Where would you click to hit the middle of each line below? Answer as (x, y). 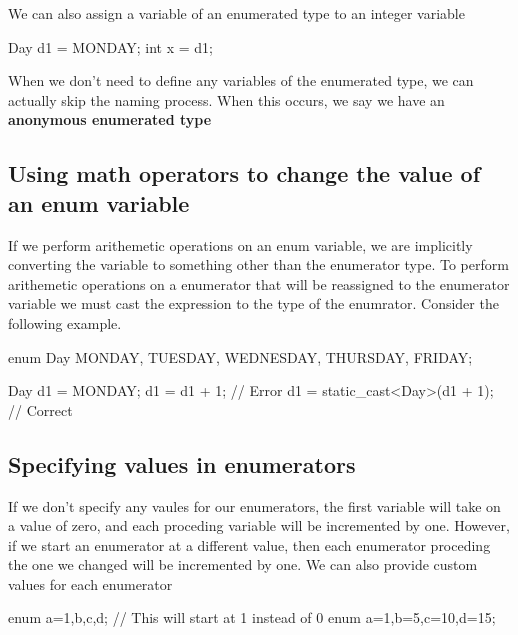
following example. (65, 322)
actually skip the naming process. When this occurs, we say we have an (226, 99)
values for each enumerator (90, 583)
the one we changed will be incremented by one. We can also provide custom (243, 564)
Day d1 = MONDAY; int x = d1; (110, 46)
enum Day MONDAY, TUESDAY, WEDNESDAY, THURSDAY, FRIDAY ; (240, 356)
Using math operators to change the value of (244, 173)
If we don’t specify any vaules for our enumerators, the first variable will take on (254, 505)
